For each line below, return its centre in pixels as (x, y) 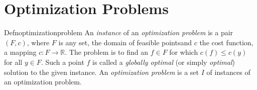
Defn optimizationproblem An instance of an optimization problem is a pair (119, 32)
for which (184, 52)
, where (38, 42)
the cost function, (226, 42)
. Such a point (62, 62)
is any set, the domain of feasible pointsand (125, 42)
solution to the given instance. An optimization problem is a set (101, 72)
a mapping (20, 52)
